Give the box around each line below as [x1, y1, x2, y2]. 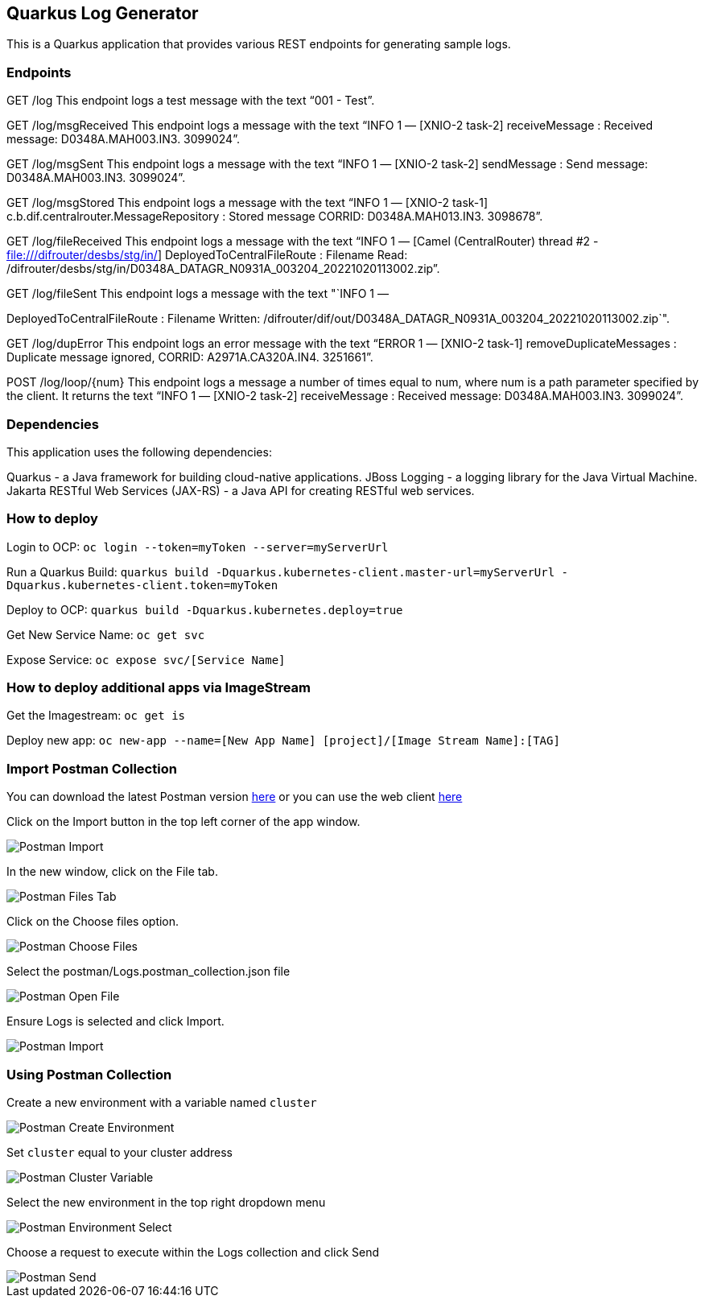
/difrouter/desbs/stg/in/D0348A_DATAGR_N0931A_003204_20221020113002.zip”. [6, 262, 440, 276]
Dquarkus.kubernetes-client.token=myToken [6, 578, 278, 592]
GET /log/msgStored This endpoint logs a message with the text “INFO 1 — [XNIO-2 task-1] [6, 196, 489, 210]
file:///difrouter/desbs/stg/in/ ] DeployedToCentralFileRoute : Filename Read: [6, 248, 408, 262]
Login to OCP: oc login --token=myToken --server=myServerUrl [6, 539, 389, 554]
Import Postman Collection [6, 760, 177, 777]
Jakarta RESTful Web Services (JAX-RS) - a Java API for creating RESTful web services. [6, 483, 475, 497]
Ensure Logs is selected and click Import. [6, 1014, 225, 1029]
